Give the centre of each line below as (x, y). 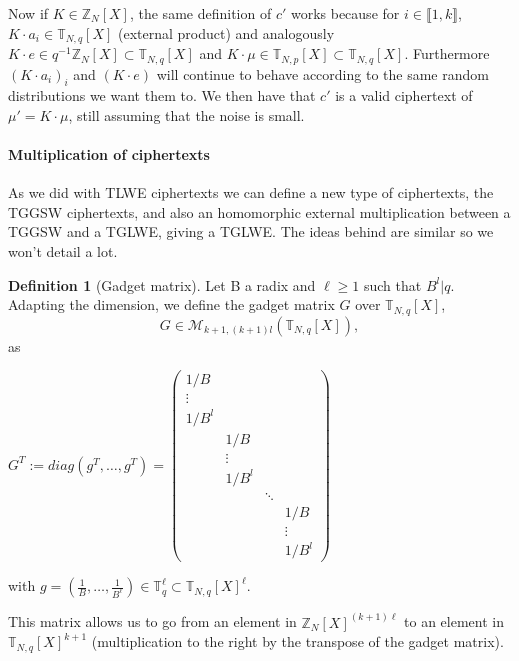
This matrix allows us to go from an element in (152, 621)
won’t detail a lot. (63, 251)
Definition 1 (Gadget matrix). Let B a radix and (162, 284)
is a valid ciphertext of (404, 95)
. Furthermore (447, 53)
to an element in (454, 621)
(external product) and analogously (226, 32)
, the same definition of (200, 13)
